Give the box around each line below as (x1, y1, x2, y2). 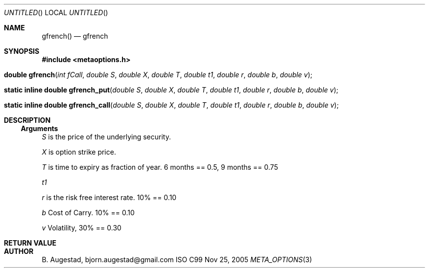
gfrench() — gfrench (42, 32, 108, 40)
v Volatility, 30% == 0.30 (42, 224, 121, 232)
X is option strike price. (42, 148, 116, 156)
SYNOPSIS (4, 47, 40, 55)
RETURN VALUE (4, 239, 56, 247)
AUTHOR (4, 247, 34, 255)
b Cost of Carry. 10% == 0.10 (42, 208, 135, 217)
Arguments (21, 124, 58, 133)
